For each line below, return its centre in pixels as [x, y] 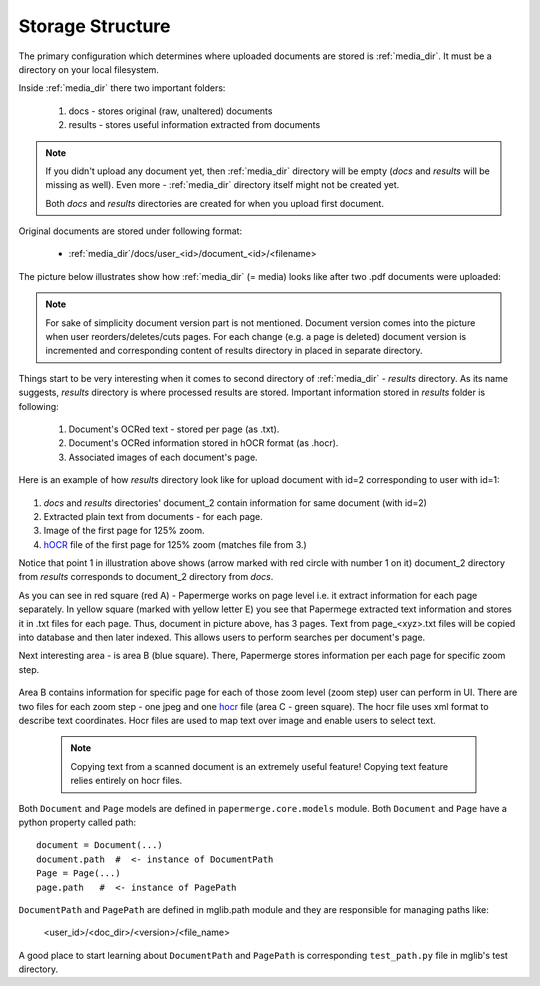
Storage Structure [94, 26]
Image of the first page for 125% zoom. [124, 531]
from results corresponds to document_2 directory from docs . [146, 577]
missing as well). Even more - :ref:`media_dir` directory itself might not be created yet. [222, 185]
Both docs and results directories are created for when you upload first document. [215, 203]
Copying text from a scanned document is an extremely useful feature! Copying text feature [259, 766]
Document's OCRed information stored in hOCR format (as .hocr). [203, 443]
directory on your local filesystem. [89, 69]
